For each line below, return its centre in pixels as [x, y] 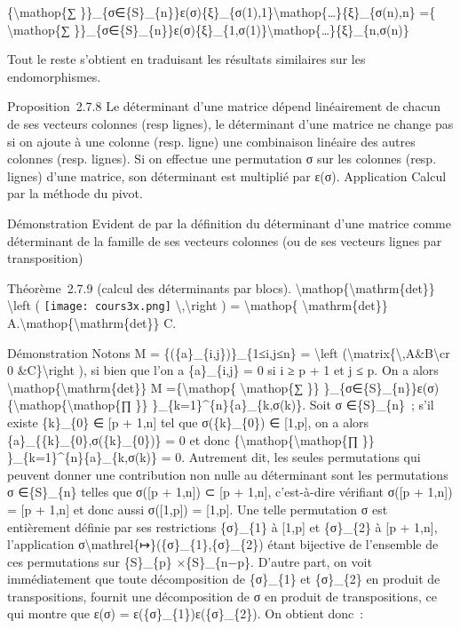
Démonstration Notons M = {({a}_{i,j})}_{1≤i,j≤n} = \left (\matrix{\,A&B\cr [229, 352]
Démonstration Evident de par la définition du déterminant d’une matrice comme [229, 223]
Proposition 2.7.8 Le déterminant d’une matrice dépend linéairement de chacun [224, 106]
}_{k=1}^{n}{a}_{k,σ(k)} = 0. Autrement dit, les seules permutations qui [214, 457]
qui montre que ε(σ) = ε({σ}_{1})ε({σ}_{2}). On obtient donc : [186, 613]
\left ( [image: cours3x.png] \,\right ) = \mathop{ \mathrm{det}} [198, 305]
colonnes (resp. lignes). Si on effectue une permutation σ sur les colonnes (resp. [222, 159]
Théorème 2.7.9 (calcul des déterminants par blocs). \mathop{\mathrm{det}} [221, 287]
